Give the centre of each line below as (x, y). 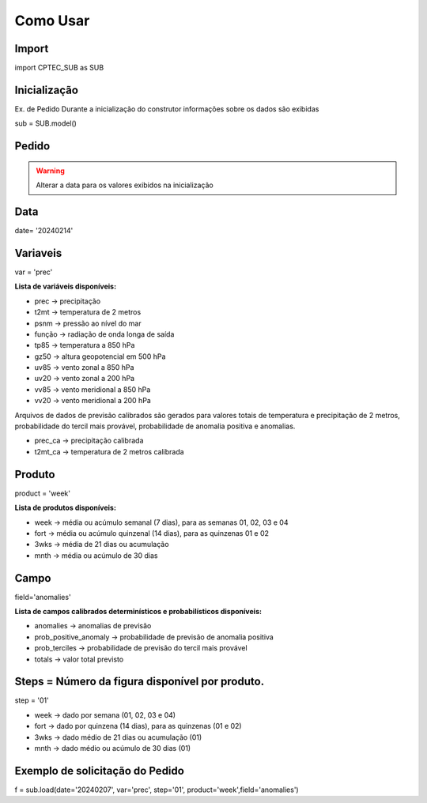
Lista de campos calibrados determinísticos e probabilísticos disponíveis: (138, 611)
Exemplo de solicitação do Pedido (100, 771)
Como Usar (52, 21)
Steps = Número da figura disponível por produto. (140, 682)
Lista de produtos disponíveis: (65, 508)
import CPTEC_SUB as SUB (59, 68)
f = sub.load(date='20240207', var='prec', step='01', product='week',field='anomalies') (157, 790)
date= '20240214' (44, 231)
